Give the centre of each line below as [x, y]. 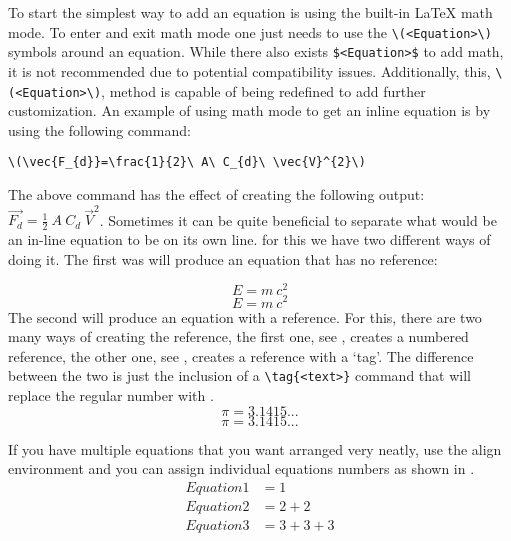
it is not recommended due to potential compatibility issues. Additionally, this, [249, 70]
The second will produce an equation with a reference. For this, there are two [245, 316]
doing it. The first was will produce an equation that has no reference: [223, 258]
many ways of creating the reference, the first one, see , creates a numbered [238, 336]
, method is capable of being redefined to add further [263, 90]
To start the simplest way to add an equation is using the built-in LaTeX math [250, 12]
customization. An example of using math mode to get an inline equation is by [249, 110]
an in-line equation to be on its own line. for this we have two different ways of [249, 239]
